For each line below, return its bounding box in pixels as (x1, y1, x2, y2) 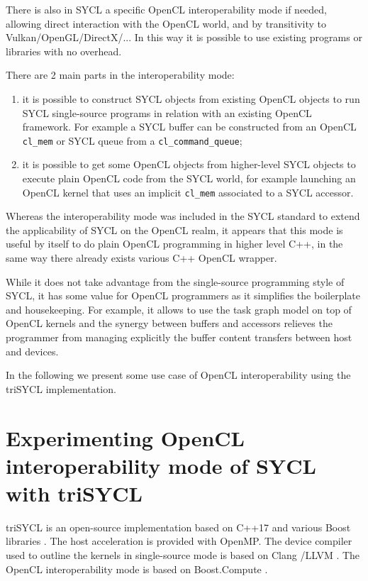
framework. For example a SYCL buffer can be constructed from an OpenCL (22, 119, 357, 134)
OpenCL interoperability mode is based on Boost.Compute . (6, 561, 268, 576)
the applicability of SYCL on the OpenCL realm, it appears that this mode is (6, 222, 343, 237)
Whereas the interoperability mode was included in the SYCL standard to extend (6, 209, 360, 223)
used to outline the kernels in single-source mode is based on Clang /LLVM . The (6, 548, 360, 563)
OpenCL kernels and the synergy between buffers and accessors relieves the (6, 316, 333, 331)
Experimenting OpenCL (6, 423, 245, 452)
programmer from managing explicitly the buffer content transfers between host (6, 330, 352, 344)
